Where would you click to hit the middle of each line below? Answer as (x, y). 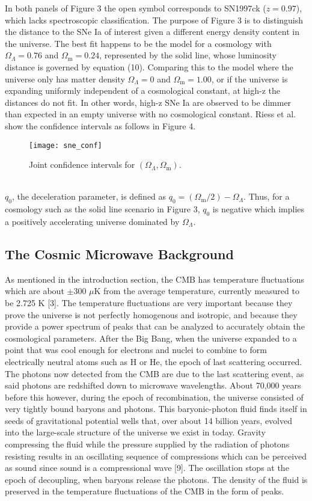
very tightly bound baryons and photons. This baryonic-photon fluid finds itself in (156, 409)
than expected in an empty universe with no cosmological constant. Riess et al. (150, 114)
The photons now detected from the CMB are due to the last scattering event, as (154, 373)
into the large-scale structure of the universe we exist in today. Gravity (135, 432)
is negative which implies (258, 209)
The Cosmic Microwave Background (119, 254)
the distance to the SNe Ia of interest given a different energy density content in (152, 32)
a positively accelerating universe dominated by (92, 221)
